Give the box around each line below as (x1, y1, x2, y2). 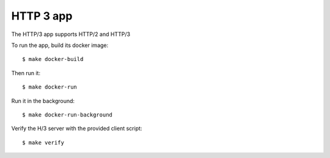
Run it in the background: (11, 97, 75, 104)
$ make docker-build (22, 56, 84, 63)
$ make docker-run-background (22, 111, 113, 118)
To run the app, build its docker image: (11, 41, 109, 49)
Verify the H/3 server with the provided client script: (11, 125, 142, 132)
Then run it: (11, 69, 41, 76)
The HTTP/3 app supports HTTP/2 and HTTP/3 (11, 31, 131, 38)
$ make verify (22, 139, 64, 146)
